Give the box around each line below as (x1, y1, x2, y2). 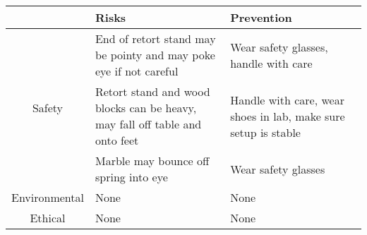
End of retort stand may (95, 30, 216, 47)
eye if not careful (95, 63, 179, 79)
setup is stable (230, 123, 301, 140)
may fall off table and (95, 116, 202, 132)
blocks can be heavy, (95, 100, 197, 116)
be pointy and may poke (95, 47, 215, 63)
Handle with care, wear (230, 91, 344, 108)
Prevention (230, 9, 292, 25)
